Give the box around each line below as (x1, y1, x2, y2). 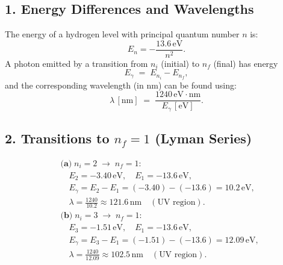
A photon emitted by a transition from (5, 57, 148, 69)
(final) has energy (213, 57, 278, 69)
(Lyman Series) (155, 129, 252, 148)
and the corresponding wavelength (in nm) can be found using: (5, 78, 237, 91)
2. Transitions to (5, 129, 110, 148)
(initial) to (161, 57, 200, 69)
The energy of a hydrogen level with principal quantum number (5, 28, 240, 40)
